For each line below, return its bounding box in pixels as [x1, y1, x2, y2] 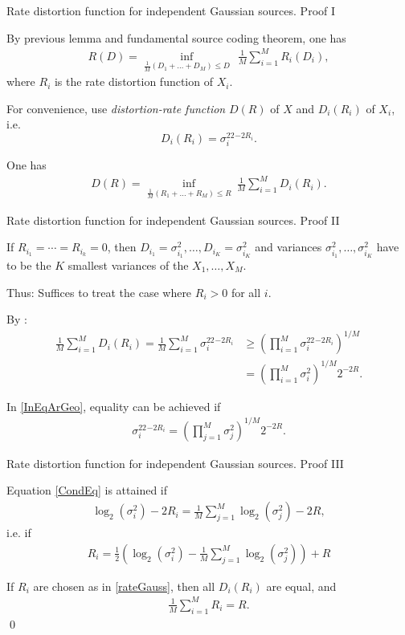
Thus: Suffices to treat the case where [6, 283, 192, 300]
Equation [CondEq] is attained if [6, 482, 168, 499]
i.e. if [6, 524, 31, 541]
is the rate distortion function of [54, 73, 213, 90]
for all [231, 283, 261, 300]
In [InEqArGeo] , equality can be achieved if [6, 397, 221, 414]
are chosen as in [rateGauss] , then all [33, 577, 215, 594]
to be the [6, 256, 51, 273]
